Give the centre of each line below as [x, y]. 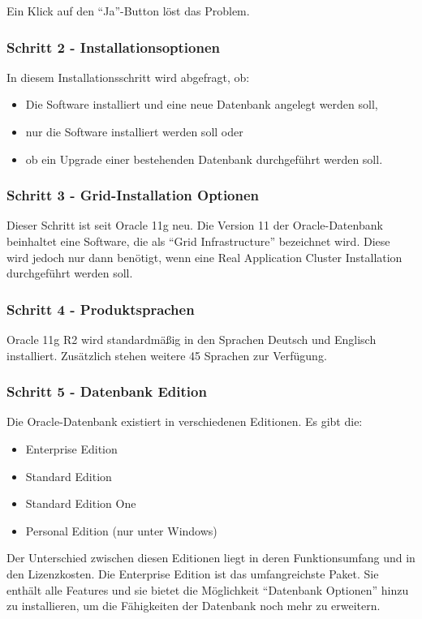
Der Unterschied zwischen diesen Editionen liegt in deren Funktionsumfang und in [211, 558]
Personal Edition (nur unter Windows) [121, 530]
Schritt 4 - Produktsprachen [101, 309]
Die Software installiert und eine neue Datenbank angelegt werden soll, [202, 104]
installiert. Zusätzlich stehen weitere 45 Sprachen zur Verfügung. [167, 355]
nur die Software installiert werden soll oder [134, 131]
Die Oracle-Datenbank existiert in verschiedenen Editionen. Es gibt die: [185, 421]
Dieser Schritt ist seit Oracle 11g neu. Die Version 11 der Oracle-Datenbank [195, 225]
